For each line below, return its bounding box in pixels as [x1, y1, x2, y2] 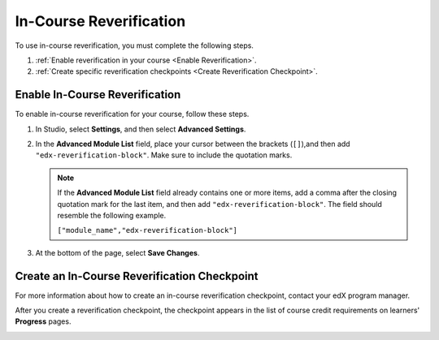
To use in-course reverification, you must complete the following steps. [15, 41, 254, 50]
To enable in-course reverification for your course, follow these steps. [15, 110, 250, 119]
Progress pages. [15, 316, 72, 326]
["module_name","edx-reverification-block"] [57, 226, 238, 235]
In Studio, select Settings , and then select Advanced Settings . [35, 124, 246, 134]
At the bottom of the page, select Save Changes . [35, 247, 200, 257]
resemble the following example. [57, 210, 167, 220]
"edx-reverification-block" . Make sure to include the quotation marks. [35, 150, 293, 160]
